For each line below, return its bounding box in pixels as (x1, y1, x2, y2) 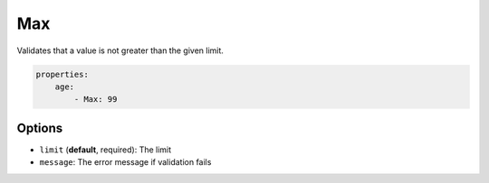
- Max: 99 (73, 95, 118, 105)
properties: (35, 69, 90, 79)
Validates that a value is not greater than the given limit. (16, 45, 224, 56)
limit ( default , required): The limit (39, 144, 172, 155)
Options (16, 120, 63, 135)
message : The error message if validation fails (39, 157, 212, 168)
